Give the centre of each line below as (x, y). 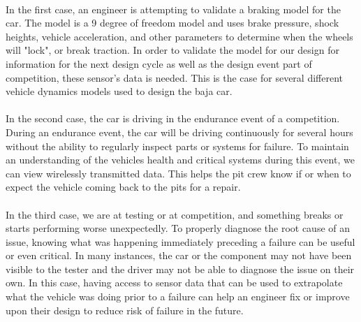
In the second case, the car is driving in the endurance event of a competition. (173, 118)
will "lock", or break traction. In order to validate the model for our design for (172, 50)
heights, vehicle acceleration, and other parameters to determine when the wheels (179, 36)
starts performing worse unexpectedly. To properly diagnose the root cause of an (178, 228)
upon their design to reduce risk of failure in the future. (125, 310)
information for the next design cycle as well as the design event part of (159, 63)
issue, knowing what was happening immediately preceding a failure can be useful (180, 241)
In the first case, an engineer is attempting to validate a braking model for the (173, 9)
